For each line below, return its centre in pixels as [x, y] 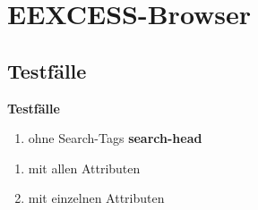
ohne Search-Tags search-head [115, 138]
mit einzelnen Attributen [96, 198]
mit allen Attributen [84, 168]
